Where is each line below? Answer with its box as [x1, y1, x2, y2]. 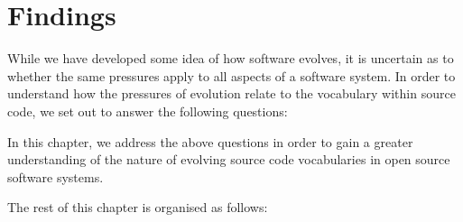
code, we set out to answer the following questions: [7, 101, 288, 120]
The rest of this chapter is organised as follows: [7, 198, 268, 217]
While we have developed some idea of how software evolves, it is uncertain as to [7, 49, 454, 68]
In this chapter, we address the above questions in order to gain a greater [7, 132, 413, 151]
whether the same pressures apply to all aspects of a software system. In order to [7, 66, 456, 85]
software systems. [7, 167, 104, 186]
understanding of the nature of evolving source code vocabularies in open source [7, 150, 450, 169]
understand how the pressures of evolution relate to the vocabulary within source [7, 84, 456, 103]
